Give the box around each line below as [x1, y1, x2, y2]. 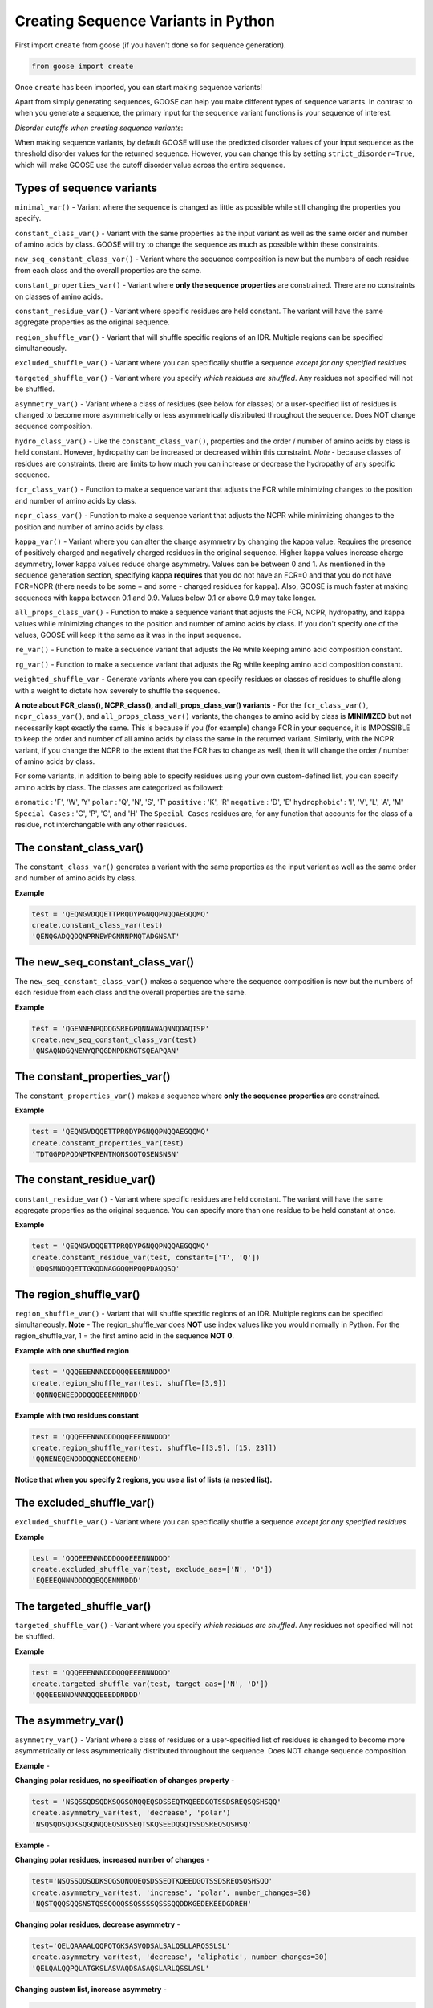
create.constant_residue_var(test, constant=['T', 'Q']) [31, 1253, 261, 1262]
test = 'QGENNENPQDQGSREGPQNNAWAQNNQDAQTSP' [31, 1024, 210, 1033]
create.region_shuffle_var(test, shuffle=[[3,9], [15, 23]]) [31, 1443, 277, 1452]
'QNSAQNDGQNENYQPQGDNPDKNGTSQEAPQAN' [31, 1047, 180, 1055]
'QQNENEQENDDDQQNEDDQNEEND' [31, 1455, 142, 1463]
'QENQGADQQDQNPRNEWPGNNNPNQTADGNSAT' [31, 932, 180, 941]
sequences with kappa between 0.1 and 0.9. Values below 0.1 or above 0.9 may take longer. [14, 593, 317, 602]
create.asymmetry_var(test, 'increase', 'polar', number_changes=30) [31, 1888, 311, 1897]
